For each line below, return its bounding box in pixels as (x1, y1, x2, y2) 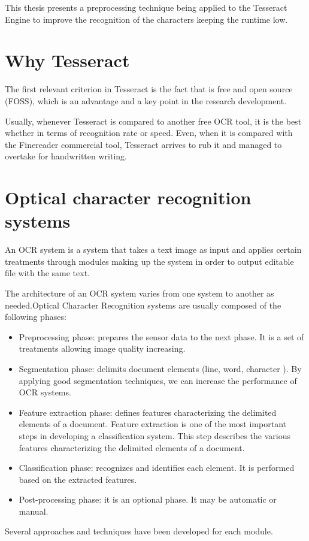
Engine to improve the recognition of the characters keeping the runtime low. (5, 13, 288, 25)
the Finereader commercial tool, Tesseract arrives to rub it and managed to (5, 138, 282, 150)
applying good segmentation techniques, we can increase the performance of (19, 374, 297, 386)
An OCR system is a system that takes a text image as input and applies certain (5, 243, 302, 256)
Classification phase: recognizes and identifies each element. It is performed (19, 461, 295, 474)
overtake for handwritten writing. (5, 150, 127, 162)
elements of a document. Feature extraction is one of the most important (19, 418, 286, 430)
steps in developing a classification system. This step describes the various (19, 429, 290, 442)
